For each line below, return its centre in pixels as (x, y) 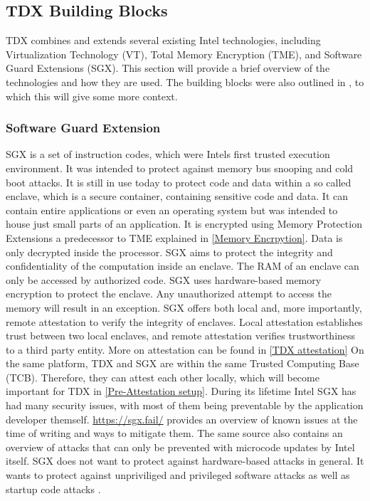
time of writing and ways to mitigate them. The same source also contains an (174, 433)
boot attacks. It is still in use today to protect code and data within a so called (179, 182)
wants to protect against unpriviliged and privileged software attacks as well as (178, 475)
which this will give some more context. (92, 96)
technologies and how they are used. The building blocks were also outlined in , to (185, 81)
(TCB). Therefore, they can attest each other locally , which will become (163, 377)
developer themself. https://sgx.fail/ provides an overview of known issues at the (182, 419)
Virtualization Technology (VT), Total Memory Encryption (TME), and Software (184, 54)
